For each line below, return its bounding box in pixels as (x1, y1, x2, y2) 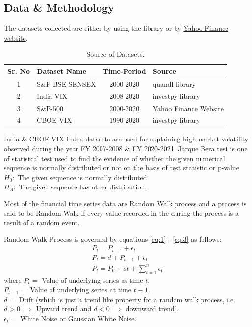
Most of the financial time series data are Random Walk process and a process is (4, 198, 247, 209)
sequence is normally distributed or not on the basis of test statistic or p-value (4, 163, 239, 173)
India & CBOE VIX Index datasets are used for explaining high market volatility (4, 134, 249, 144)
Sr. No (7, 66, 30, 76)
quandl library (152, 78, 196, 89)
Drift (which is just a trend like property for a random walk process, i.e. (19, 294, 236, 304)
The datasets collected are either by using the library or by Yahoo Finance (4, 23, 228, 33)
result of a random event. (4, 217, 80, 228)
